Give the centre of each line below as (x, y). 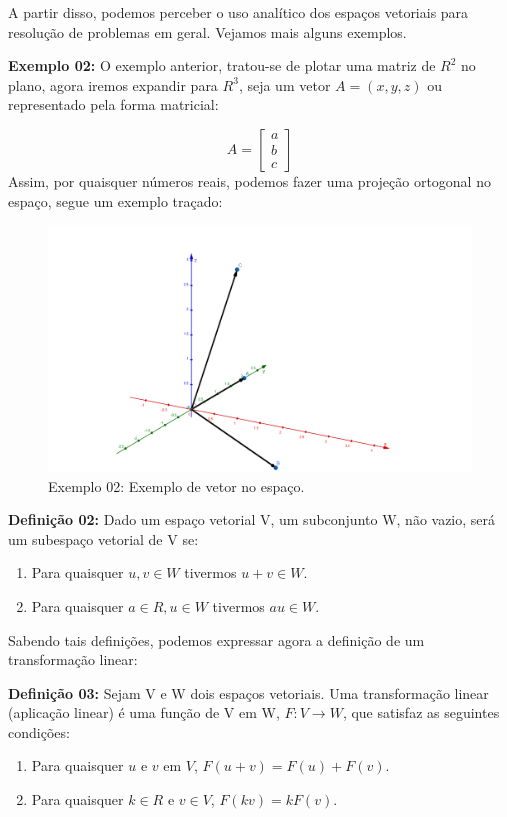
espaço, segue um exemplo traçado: (115, 200)
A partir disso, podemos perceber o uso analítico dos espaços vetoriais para (238, 12)
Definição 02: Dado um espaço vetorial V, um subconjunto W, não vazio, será (252, 519)
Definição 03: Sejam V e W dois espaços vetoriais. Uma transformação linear (248, 692)
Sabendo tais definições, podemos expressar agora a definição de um (216, 639)
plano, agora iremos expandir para (113, 84)
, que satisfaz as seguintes (421, 712)
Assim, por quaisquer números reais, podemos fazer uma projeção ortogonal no (249, 180)
